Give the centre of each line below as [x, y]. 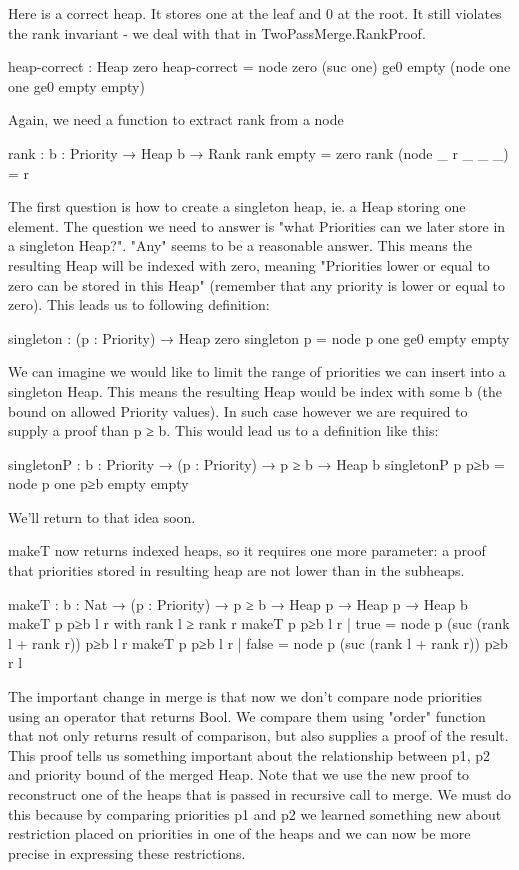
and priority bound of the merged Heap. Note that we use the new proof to [239, 774]
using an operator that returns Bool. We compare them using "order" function [247, 715]
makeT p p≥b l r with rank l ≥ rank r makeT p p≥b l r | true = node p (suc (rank [259, 623]
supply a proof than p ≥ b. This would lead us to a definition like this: [223, 430]
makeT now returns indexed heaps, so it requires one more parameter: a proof [247, 550]
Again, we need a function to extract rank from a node [176, 119]
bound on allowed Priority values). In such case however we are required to [238, 410]
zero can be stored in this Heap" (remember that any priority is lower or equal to [256, 284]
